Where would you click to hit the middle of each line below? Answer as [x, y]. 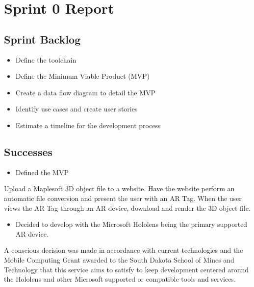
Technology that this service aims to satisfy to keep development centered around [127, 269]
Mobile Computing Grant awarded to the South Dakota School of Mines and [119, 259]
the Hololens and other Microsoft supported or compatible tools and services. [120, 279]
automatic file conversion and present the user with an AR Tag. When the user [123, 198]
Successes [28, 151]
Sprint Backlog [42, 39]
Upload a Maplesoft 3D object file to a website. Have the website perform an [119, 188]
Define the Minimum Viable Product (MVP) [83, 76]
